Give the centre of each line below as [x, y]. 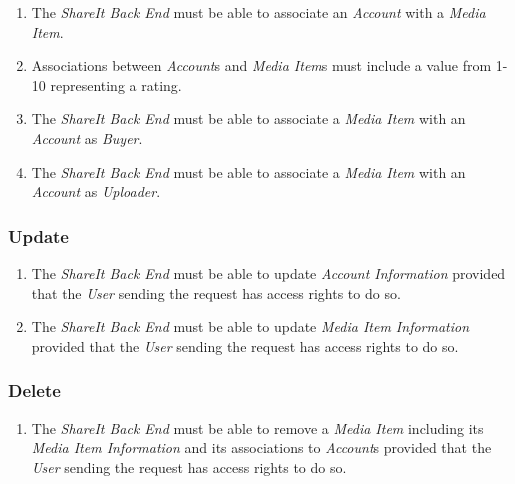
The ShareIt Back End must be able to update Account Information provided [268, 272]
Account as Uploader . [96, 191]
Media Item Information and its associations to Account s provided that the [261, 447]
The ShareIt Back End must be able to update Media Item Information [250, 326]
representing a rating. [116, 84]
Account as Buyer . [87, 137]
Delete [34, 390]
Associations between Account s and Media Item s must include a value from [261, 65]
